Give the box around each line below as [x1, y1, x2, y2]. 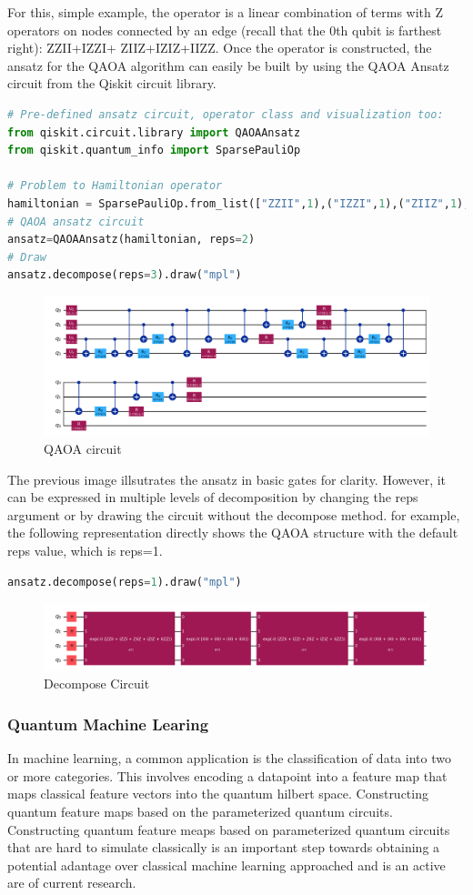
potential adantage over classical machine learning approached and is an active [7, 855, 446, 874]
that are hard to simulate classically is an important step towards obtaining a [7, 838, 440, 857]
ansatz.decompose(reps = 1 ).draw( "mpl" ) [7, 575, 242, 588]
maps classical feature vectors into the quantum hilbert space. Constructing [7, 784, 428, 803]
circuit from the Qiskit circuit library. [7, 74, 216, 93]
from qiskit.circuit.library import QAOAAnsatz [7, 126, 301, 139]
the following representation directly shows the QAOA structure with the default [7, 523, 458, 542]
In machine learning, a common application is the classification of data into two [7, 749, 451, 768]
